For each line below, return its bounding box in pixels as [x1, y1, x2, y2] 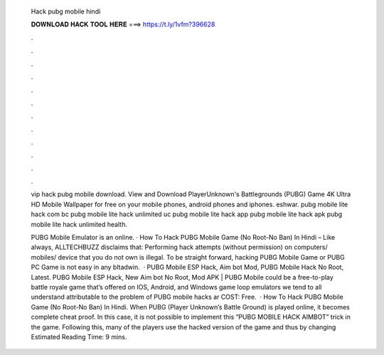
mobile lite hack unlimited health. [31, 220, 128, 228]
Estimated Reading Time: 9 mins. [31, 332, 127, 341]
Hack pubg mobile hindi [31, 7, 101, 16]
